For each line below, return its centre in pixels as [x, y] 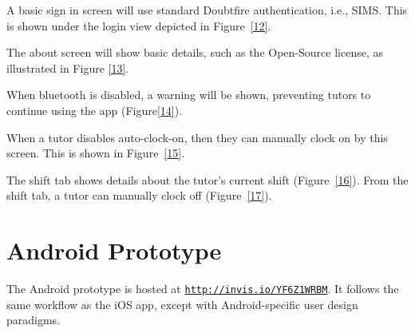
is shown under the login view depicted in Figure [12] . [139, 25]
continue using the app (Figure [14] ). [95, 110]
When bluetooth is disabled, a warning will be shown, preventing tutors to [189, 95]
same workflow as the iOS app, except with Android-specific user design [182, 304]
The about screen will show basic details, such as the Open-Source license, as [195, 52]
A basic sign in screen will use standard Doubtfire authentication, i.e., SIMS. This [207, 10]
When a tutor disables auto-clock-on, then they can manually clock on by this [197, 137]
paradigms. [34, 320]
